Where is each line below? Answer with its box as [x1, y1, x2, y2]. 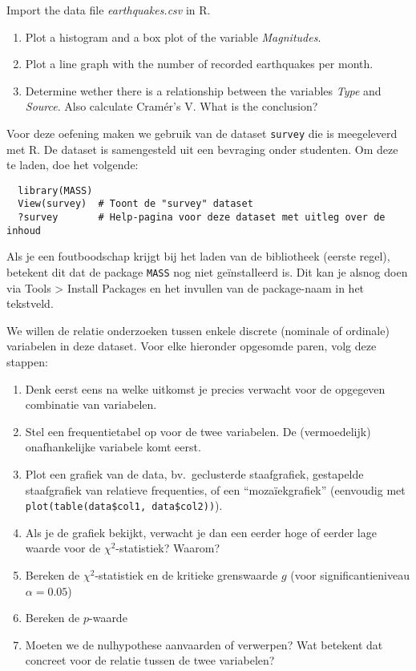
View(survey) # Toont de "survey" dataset [18, 198, 253, 210]
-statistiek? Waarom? [115, 540, 220, 556]
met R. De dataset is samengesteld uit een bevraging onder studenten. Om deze [6, 140, 398, 157]
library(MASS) [18, 184, 93, 196]
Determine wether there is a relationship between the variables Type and [25, 82, 382, 99]
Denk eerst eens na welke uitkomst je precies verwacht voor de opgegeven [25, 380, 386, 397]
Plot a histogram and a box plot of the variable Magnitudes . [25, 28, 321, 45]
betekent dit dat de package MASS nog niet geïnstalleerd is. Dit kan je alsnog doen [6, 264, 408, 281]
